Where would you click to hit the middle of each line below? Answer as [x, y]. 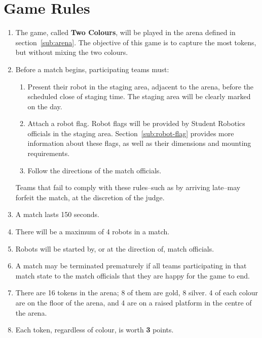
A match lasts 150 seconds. [57, 214]
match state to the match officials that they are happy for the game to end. [133, 275]
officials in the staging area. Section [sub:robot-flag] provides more [131, 133]
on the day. [45, 106]
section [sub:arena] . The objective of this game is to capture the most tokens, [136, 42]
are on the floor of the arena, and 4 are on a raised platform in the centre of [134, 302]
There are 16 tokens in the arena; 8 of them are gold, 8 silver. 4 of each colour [137, 293]
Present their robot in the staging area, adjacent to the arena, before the [141, 86]
